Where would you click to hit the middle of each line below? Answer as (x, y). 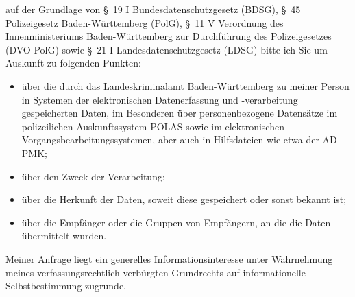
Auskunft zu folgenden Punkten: (73, 63)
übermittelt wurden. (64, 236)
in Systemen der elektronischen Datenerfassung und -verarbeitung (160, 99)
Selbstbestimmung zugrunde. (66, 286)
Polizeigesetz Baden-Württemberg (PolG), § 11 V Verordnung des (145, 22)
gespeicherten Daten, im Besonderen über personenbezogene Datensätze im (180, 113)
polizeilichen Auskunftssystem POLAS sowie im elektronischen (153, 126)
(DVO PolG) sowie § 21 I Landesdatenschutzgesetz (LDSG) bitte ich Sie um (167, 49)
